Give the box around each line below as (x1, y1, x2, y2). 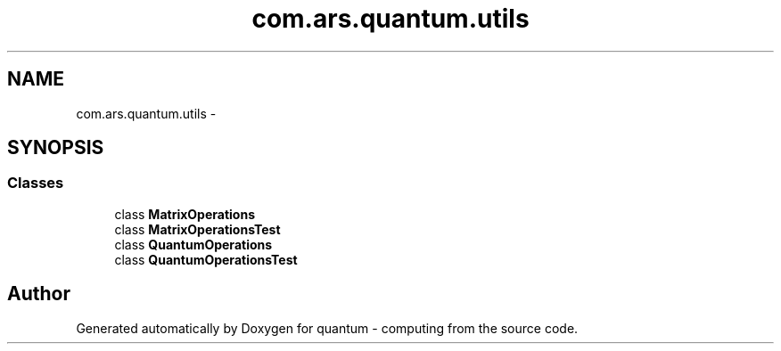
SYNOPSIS (7, 136, 104, 159)
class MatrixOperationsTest (114, 221, 281, 237)
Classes (7, 174, 64, 192)
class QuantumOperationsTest (114, 251, 298, 267)
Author (7, 282, 70, 306)
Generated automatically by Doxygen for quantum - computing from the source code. (76, 320, 579, 336)
